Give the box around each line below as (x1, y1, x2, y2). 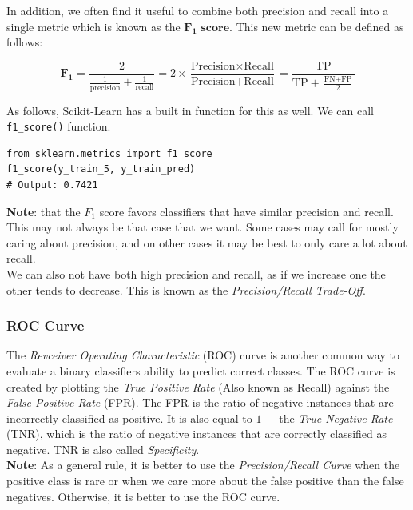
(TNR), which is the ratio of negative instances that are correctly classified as (6, 425, 387, 442)
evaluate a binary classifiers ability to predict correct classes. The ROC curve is (6, 362, 395, 379)
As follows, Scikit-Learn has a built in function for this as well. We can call (6, 102, 374, 118)
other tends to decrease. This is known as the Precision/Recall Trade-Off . (6, 281, 366, 298)
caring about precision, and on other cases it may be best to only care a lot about (6, 234, 407, 251)
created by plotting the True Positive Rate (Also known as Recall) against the (6, 378, 390, 395)
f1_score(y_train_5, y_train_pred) (6, 163, 196, 175)
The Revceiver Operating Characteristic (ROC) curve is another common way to (6, 347, 399, 363)
